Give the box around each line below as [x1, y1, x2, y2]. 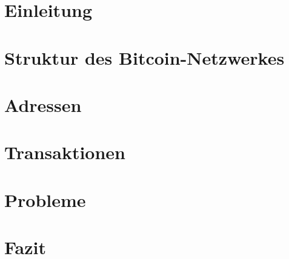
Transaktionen [4, 140, 125, 165]
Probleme [4, 187, 86, 212]
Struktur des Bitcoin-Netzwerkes [4, 45, 285, 70]
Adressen [4, 92, 82, 117]
